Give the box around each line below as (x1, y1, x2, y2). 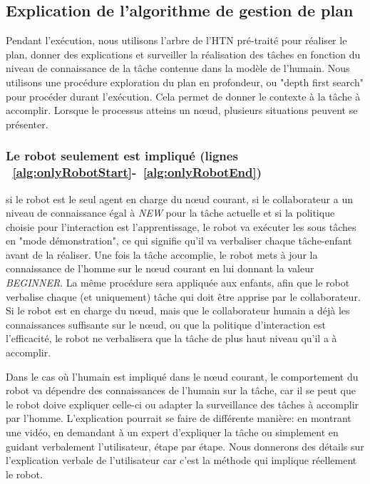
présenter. (6, 116, 48, 131)
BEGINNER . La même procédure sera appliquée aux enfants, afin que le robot (6, 275, 350, 290)
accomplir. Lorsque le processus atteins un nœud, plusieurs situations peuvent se (6, 103, 358, 118)
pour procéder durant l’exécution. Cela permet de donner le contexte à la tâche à (6, 88, 361, 103)
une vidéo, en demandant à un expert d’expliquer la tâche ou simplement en (6, 425, 339, 439)
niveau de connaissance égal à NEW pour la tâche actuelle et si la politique (6, 205, 335, 220)
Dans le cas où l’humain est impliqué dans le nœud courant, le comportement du (6, 369, 359, 383)
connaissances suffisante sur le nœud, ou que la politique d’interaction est (6, 316, 327, 331)
